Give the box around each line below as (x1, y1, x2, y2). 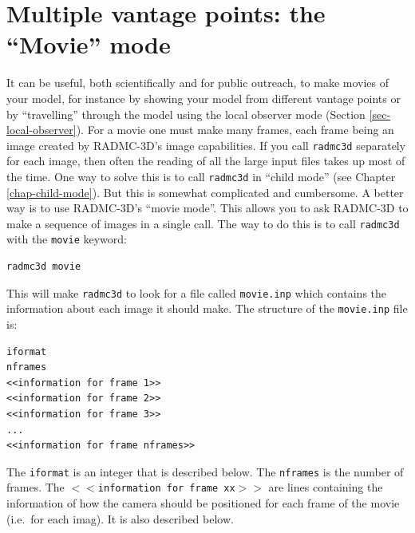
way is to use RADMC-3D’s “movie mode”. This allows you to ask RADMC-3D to (6, 199, 409, 216)
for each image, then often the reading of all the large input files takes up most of (6, 152, 405, 169)
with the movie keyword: (6, 231, 127, 247)
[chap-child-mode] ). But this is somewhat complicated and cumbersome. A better (6, 184, 404, 200)
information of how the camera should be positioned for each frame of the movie (6, 495, 400, 511)
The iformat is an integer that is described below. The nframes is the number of (6, 463, 404, 480)
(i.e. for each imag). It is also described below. (6, 510, 234, 527)
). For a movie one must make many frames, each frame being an (76, 121, 394, 138)
